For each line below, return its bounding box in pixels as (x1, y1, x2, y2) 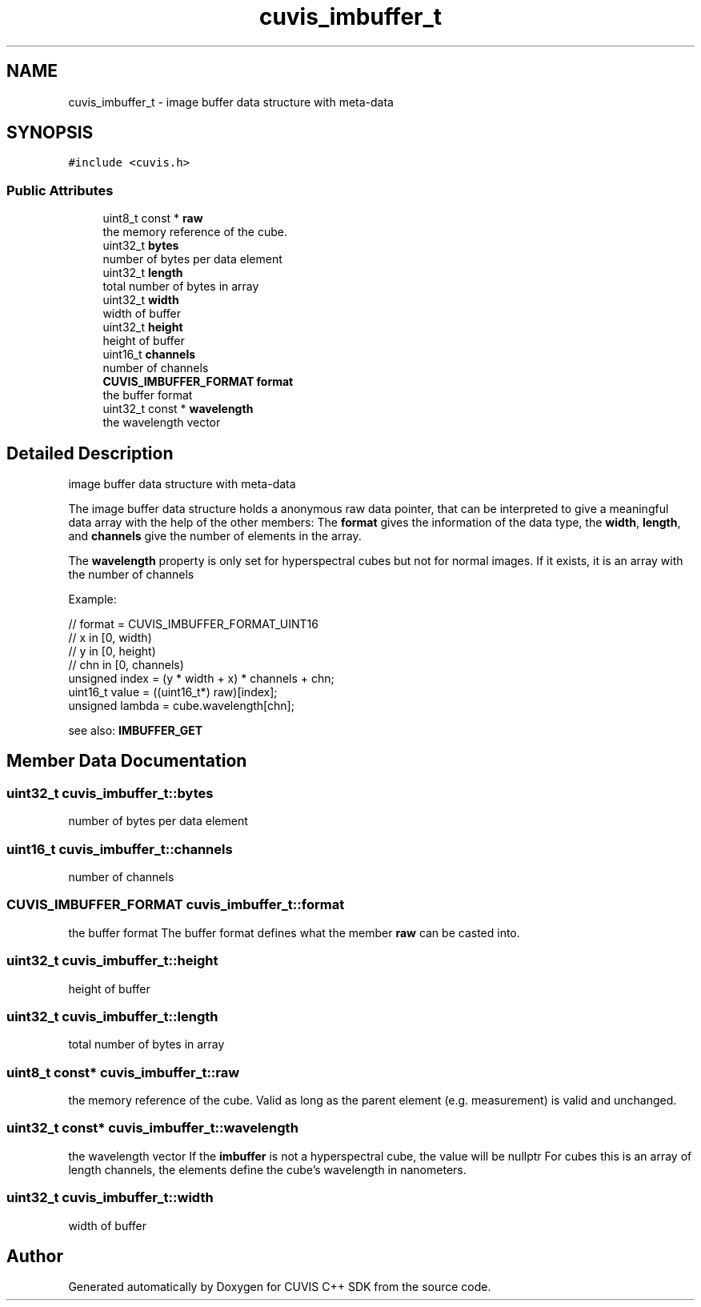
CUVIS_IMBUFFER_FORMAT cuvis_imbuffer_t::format (6, 896, 345, 913)
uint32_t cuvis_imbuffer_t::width (6, 1189, 214, 1206)
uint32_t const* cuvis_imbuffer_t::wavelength (6, 1120, 298, 1137)
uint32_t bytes (102, 239, 179, 253)
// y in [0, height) (68, 644, 156, 659)
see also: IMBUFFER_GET (68, 724, 203, 738)
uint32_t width (102, 293, 179, 307)
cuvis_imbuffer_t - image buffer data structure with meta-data (68, 94, 394, 109)
